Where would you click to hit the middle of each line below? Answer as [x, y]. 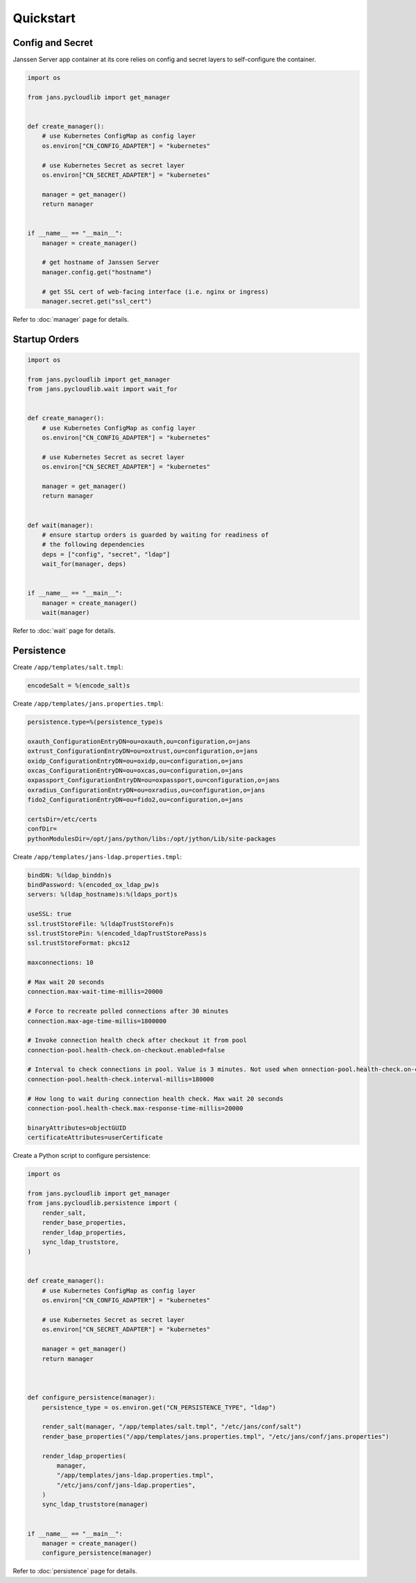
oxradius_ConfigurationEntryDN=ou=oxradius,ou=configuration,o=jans [146, 790]
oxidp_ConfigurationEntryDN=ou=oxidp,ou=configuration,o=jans [135, 761]
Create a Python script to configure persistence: [81, 1156]
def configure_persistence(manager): [92, 1398]
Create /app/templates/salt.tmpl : [68, 668]
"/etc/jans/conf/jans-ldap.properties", [126, 1485]
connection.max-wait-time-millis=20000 [95, 992]
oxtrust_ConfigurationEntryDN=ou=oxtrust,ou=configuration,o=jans [142, 751]
